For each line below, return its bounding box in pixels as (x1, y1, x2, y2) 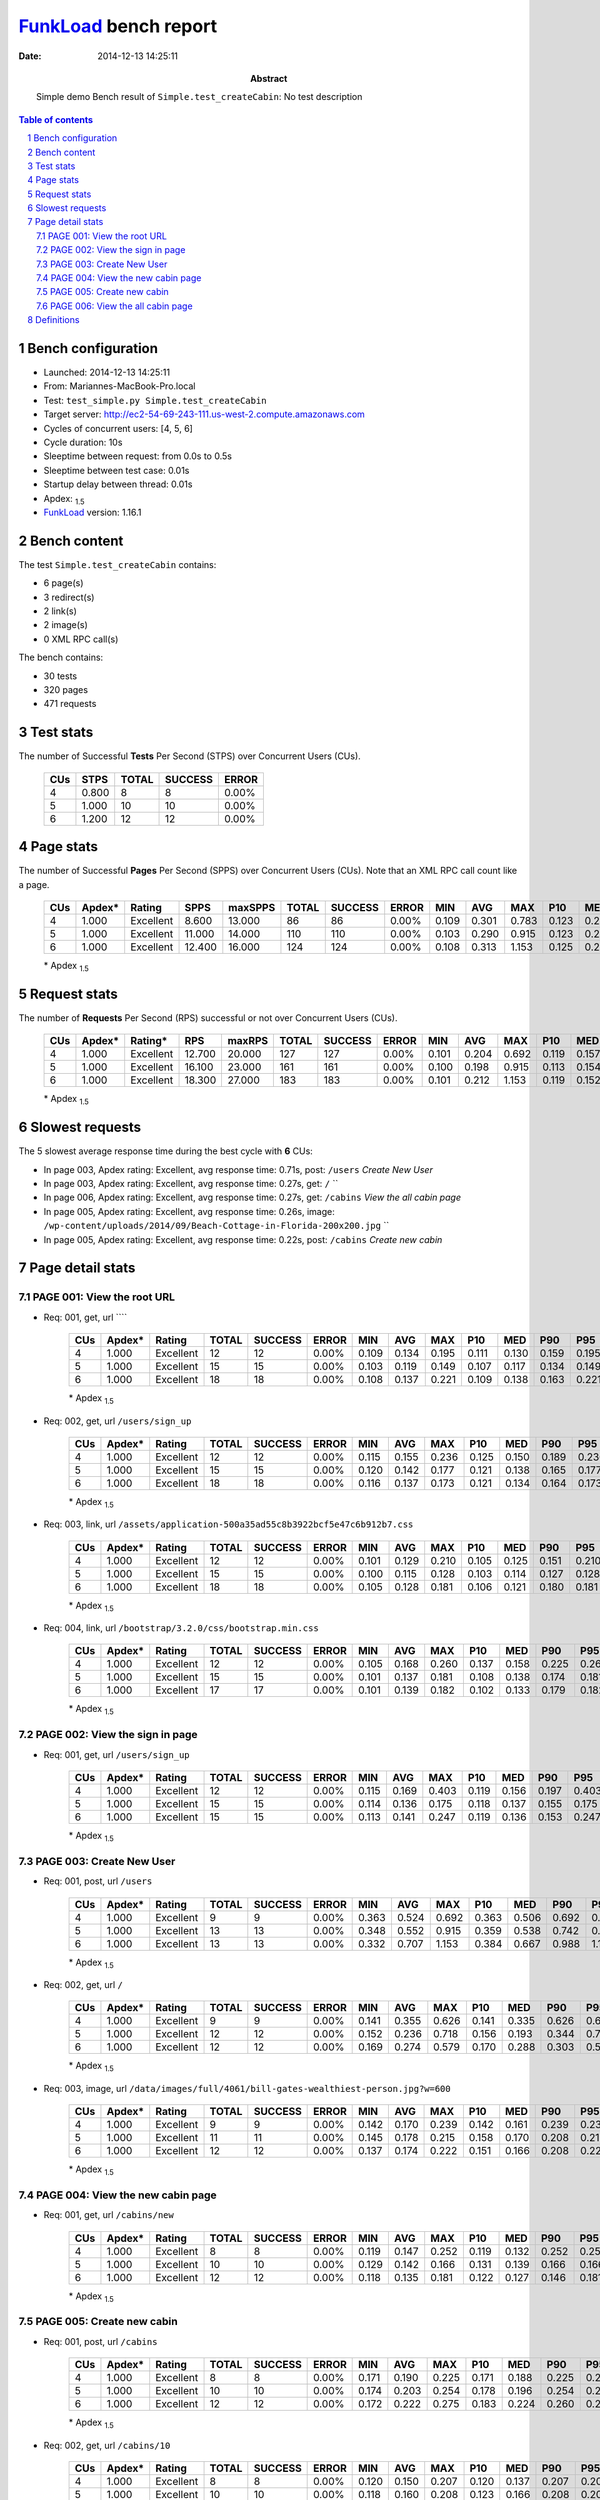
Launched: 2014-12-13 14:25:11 (43, 366, 170, 379)
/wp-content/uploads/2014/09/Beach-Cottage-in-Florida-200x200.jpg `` (43, 1220, 390, 1232)
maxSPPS (228, 901, 276, 915)
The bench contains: (18, 651, 104, 664)
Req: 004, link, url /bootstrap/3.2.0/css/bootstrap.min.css (43, 1622, 319, 1634)
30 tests (43, 670, 78, 682)
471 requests (43, 698, 97, 710)
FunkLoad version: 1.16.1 (43, 506, 142, 518)
